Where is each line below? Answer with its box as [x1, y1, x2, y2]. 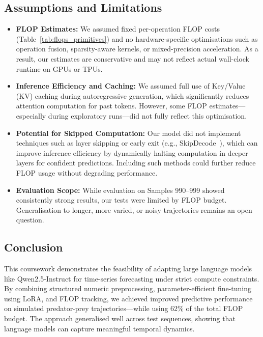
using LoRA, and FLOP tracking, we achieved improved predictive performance [4, 293, 253, 303]
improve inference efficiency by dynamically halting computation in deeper [16, 147, 248, 158]
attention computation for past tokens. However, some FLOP [16, 100, 207, 111]
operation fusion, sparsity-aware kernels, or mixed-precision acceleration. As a [16, 43, 258, 54]
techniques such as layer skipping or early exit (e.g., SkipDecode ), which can [16, 137, 258, 148]
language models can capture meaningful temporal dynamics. [4, 323, 195, 333]
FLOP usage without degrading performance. [16, 167, 158, 178]
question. [16, 214, 44, 225]
